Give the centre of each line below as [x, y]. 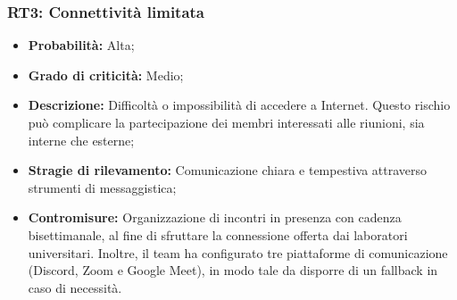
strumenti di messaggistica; [102, 187]
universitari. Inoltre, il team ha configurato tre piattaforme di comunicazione [238, 252]
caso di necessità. [75, 287]
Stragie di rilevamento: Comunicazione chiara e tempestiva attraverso [227, 170]
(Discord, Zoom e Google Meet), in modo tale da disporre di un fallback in [233, 270]
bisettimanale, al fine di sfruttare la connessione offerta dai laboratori [218, 234]
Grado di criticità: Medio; [106, 75]
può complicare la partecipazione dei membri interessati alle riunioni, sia [226, 122]
